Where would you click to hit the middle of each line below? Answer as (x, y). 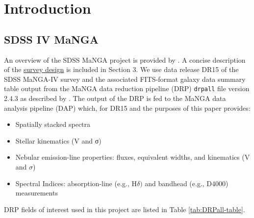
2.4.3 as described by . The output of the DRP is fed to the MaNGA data (115, 98)
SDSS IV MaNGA (51, 39)
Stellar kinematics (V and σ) (58, 140)
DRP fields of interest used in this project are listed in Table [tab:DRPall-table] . (125, 209)
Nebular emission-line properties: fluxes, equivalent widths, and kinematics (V (133, 157)
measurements (37, 193)
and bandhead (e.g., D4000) (187, 183)
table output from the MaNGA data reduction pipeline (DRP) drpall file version (127, 88)
